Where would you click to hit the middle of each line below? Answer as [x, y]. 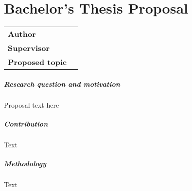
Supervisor [29, 48]
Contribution [26, 123]
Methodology [25, 164]
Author [22, 34]
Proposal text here [32, 104]
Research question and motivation [62, 84]
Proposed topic [37, 62]
